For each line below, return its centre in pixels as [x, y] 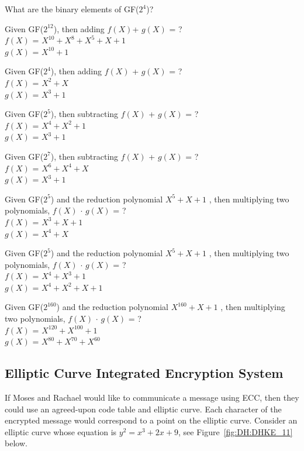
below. [16, 443]
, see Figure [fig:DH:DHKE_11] [235, 431]
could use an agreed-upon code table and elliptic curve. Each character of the [143, 409]
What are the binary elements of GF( [72, 9]
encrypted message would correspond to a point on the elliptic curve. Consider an [151, 420]
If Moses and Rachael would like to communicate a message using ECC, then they [152, 397]
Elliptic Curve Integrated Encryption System [144, 373]
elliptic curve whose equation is [61, 431]
